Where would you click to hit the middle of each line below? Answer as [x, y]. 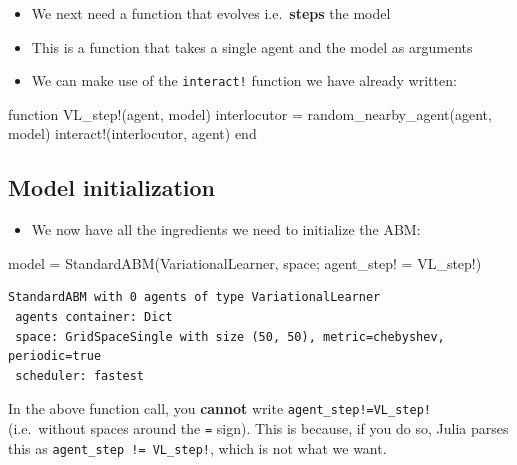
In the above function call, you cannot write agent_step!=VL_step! [219, 408]
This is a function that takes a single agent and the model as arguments [252, 46]
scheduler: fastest [80, 375]
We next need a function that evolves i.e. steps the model [211, 13]
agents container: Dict [94, 317]
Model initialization [111, 187]
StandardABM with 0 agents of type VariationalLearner [194, 297]
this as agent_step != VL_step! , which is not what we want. [197, 447]
